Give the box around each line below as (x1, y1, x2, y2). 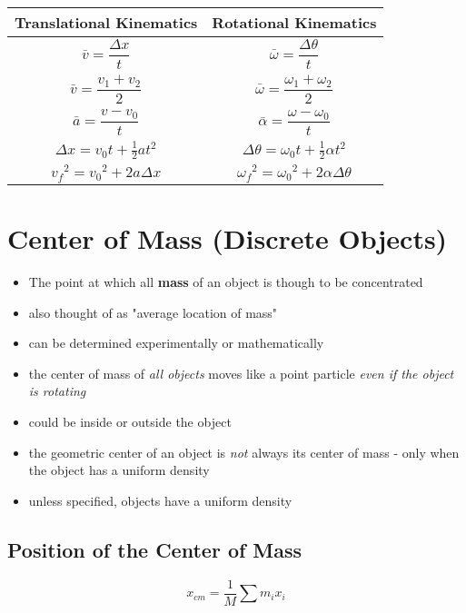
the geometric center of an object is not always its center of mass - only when (28, 442, 460, 461)
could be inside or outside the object (28, 412, 232, 431)
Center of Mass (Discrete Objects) (7, 220, 448, 257)
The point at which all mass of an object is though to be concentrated (28, 272, 423, 292)
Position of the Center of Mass (7, 535, 302, 563)
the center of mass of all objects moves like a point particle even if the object (28, 363, 454, 382)
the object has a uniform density (28, 460, 210, 480)
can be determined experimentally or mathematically (28, 333, 324, 352)
